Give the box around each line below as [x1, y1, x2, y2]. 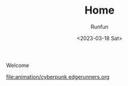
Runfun [91, 23, 108, 30]
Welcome [6, 62, 30, 69]
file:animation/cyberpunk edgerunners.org [6, 73, 110, 80]
